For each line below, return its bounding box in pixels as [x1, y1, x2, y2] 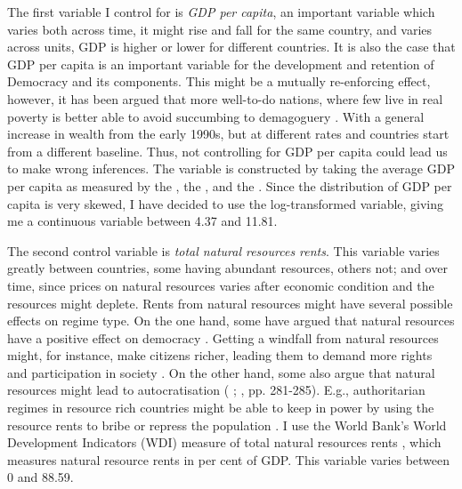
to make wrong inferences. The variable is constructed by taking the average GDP [7, 159, 455, 178]
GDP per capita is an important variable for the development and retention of [7, 54, 434, 73]
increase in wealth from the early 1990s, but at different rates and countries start [7, 124, 450, 143]
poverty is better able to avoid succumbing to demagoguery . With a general [7, 107, 425, 125]
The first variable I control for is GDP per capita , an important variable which [7, 3, 435, 20]
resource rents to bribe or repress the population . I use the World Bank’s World [7, 415, 447, 434]
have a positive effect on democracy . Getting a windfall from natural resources [7, 328, 439, 347]
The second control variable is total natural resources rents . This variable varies [7, 241, 440, 260]
